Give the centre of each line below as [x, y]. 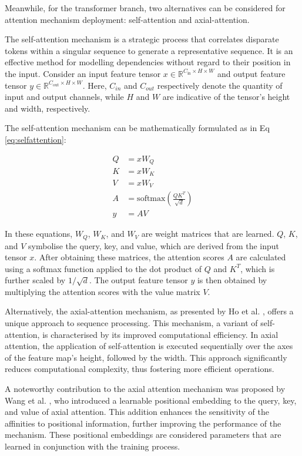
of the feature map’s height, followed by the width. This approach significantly [146, 357]
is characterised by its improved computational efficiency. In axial [160, 334]
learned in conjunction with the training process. [93, 446]
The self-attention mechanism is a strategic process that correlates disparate [142, 39]
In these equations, [39, 234]
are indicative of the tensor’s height [226, 97]
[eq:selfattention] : [36, 139]
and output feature [251, 73]
